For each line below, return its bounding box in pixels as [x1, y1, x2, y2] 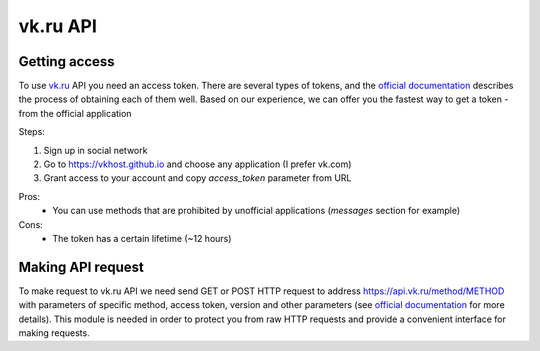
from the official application [18, 107, 132, 119]
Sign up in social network [43, 144, 148, 156]
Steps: [18, 126, 45, 138]
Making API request [18, 258, 144, 275]
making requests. [18, 327, 90, 339]
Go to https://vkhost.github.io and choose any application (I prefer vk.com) [43, 158, 352, 170]
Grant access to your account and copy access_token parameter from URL [43, 172, 352, 184]
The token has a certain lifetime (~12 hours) [52, 232, 232, 244]
